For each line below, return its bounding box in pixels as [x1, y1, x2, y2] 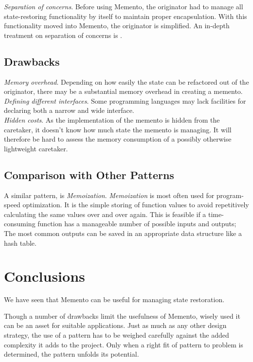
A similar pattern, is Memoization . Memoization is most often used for [4, 190, 215, 200]
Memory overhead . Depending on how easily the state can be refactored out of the [4, 76, 249, 87]
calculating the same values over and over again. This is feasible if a [4, 209, 206, 219]
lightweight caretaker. [4, 143, 68, 153]
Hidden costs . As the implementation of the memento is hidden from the [4, 114, 220, 125]
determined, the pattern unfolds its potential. [4, 349, 139, 359]
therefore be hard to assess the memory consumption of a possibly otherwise [4, 134, 232, 144]
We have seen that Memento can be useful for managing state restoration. [4, 294, 225, 305]
